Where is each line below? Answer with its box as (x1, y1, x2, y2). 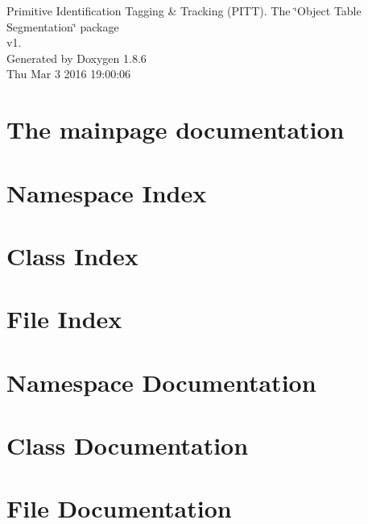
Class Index (6, 239, 139, 272)
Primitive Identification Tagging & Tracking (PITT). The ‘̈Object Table (6, 2, 362, 19)
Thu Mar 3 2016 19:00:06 (6, 65, 131, 82)
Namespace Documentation (6, 365, 316, 398)
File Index (6, 302, 122, 335)
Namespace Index (6, 176, 207, 209)
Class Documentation (6, 429, 249, 462)
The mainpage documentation (6, 113, 345, 146)
